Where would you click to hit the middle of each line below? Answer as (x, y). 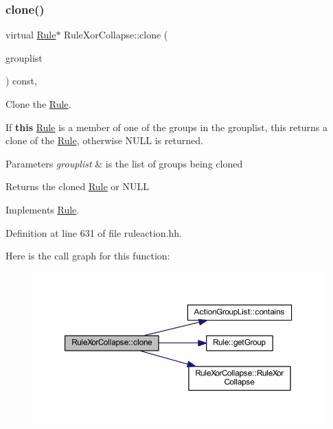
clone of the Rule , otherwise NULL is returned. (104, 140)
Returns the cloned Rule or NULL (77, 186)
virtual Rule (31, 35)
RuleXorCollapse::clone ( (116, 35)
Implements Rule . (43, 209)
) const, (21, 81)
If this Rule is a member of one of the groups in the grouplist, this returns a (166, 127)
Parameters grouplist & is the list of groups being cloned (124, 163)
